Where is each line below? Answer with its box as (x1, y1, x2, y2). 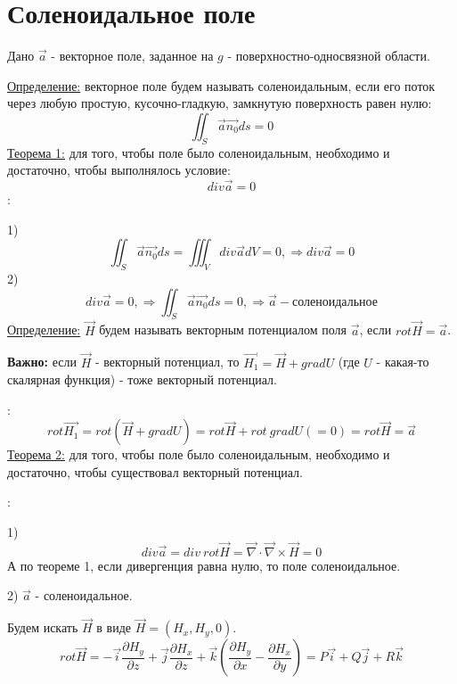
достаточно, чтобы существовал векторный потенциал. (7, 462, 303, 481)
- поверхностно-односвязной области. (227, 46, 430, 65)
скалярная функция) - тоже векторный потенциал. (7, 370, 277, 389)
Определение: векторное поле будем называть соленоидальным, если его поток (7, 76, 436, 95)
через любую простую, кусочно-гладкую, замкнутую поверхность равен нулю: (7, 94, 432, 112)
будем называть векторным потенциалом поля (99, 320, 347, 339)
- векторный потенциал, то (94, 352, 240, 371)
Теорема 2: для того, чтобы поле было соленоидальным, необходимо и (7, 445, 390, 464)
